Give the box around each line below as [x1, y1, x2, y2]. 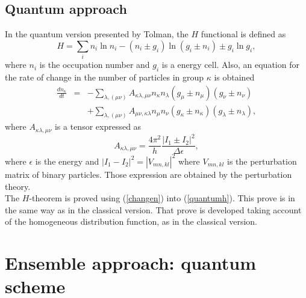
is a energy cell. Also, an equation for [161, 58, 299, 71]
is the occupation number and [39, 58, 150, 71]
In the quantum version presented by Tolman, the [5, 28, 189, 40]
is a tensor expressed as [54, 120, 142, 133]
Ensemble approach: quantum [5, 251, 256, 275]
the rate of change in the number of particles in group [5, 70, 204, 83]
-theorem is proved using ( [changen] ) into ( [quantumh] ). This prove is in [29, 192, 295, 204]
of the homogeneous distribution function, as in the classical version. [5, 215, 258, 228]
